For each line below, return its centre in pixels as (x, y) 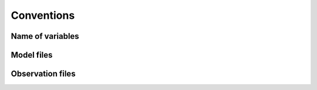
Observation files (43, 74)
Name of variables (45, 36)
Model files (32, 55)
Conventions (43, 15)
